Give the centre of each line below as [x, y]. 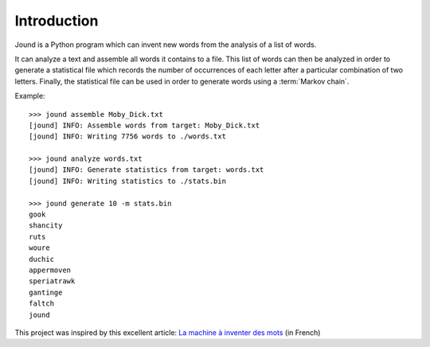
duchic [42, 259]
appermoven [50, 270]
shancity [46, 226]
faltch [42, 304]
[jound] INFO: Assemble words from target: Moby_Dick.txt [145, 125]
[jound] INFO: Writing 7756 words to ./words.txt [128, 136]
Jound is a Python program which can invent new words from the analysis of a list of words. [166, 45]
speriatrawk [52, 281]
